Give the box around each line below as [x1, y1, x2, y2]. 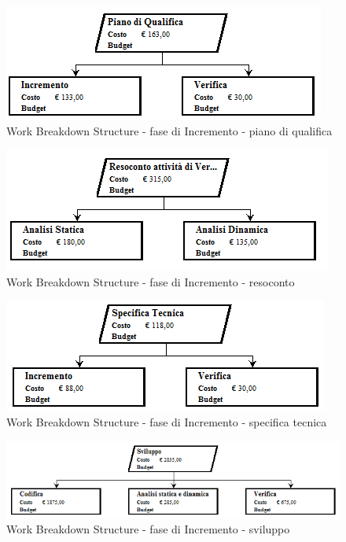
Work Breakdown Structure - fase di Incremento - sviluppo [6, 521, 290, 537]
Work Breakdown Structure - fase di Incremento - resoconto [6, 273, 295, 289]
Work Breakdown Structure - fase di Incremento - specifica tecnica [6, 413, 327, 430]
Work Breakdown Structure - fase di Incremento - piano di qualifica [6, 122, 333, 138]
